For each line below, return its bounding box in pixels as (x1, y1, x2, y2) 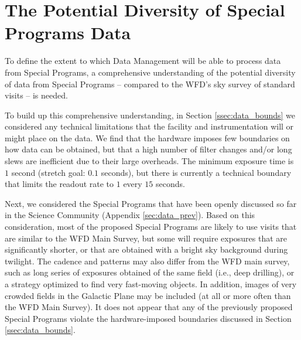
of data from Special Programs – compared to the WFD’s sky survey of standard (5, 77, 295, 90)
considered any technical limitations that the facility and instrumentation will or (5, 120, 294, 132)
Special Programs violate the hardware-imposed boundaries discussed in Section (5, 312, 292, 324)
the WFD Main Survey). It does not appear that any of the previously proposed (5, 301, 293, 313)
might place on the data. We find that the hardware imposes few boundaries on (5, 131, 290, 144)
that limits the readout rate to (5, 178, 114, 190)
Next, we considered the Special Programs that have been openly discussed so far (5, 197, 297, 209)
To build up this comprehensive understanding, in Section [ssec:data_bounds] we (5, 108, 296, 121)
